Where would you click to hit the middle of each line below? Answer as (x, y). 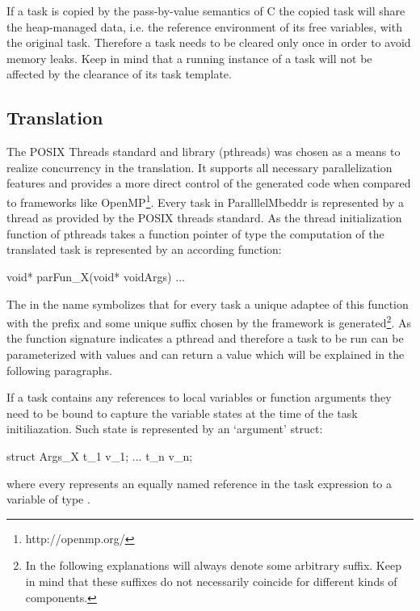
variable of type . (48, 499)
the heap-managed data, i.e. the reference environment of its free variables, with (204, 26)
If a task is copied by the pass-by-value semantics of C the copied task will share (206, 11)
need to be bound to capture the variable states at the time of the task (182, 413)
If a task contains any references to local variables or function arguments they (199, 397)
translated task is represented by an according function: (144, 249)
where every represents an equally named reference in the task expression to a (199, 483)
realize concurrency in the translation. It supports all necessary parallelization (199, 167)
